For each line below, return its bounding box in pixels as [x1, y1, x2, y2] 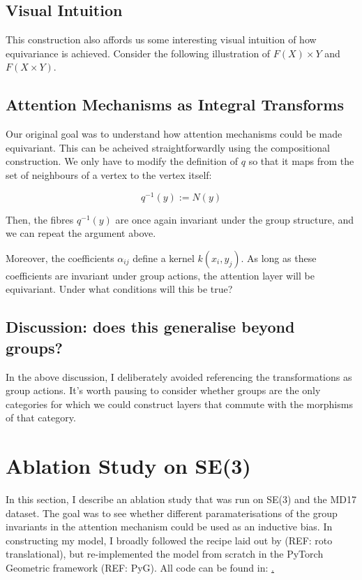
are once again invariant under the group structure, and [115, 212, 354, 226]
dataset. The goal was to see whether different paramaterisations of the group [6, 505, 338, 520]
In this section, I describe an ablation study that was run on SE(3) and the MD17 [6, 492, 356, 507]
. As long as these [241, 250, 317, 265]
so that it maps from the [248, 154, 354, 168]
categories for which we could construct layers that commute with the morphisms [6, 396, 353, 411]
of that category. [6, 410, 76, 425]
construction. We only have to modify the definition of [6, 154, 239, 168]
